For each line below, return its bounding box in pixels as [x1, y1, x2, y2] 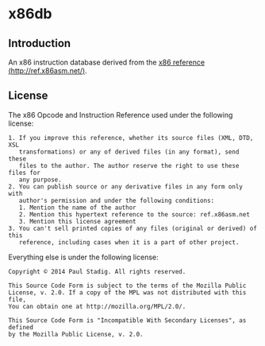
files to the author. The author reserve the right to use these [18, 161, 240, 169]
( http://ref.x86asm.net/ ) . [8, 66, 87, 76]
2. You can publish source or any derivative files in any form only [8, 182, 244, 191]
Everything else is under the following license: [8, 252, 159, 262]
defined [8, 323, 34, 331]
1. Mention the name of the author [18, 204, 136, 212]
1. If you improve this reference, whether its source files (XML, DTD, [8, 134, 254, 142]
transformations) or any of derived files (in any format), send [18, 148, 240, 156]
